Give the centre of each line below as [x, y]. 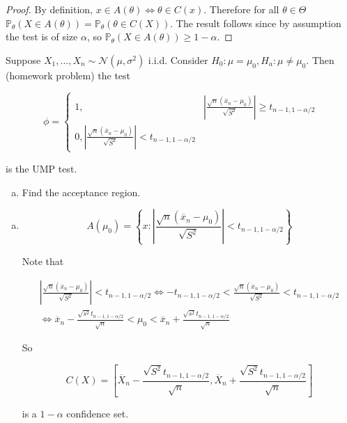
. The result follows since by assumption [256, 23]
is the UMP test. [41, 168]
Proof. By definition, [49, 9]
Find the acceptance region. [81, 192]
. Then [320, 59]
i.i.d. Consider [178, 59]
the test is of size [42, 37]
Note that [43, 261]
